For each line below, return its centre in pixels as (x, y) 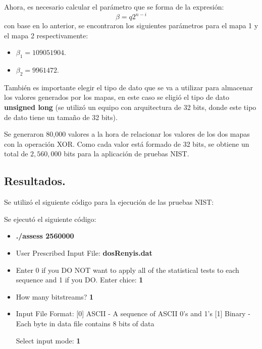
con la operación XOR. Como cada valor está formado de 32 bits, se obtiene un (127, 143)
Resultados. (35, 181)
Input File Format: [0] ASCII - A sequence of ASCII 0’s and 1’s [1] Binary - (133, 313)
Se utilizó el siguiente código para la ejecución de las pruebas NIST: (109, 202)
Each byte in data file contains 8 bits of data (85, 323)
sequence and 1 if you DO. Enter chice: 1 (80, 280)
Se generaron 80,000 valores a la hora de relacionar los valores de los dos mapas (127, 134)
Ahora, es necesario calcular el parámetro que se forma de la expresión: (114, 7)
